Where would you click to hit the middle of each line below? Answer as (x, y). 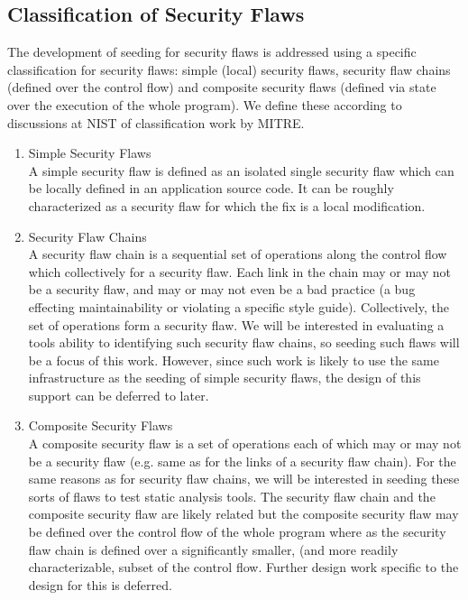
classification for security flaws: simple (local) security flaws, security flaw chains (229, 69)
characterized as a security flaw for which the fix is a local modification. (227, 205)
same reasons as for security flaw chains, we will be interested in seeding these (244, 479)
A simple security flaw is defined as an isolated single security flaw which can (241, 170)
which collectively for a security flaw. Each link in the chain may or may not (239, 271)
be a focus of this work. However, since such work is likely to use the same (234, 360)
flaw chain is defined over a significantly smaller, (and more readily (213, 549)
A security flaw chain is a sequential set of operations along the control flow (238, 254)
